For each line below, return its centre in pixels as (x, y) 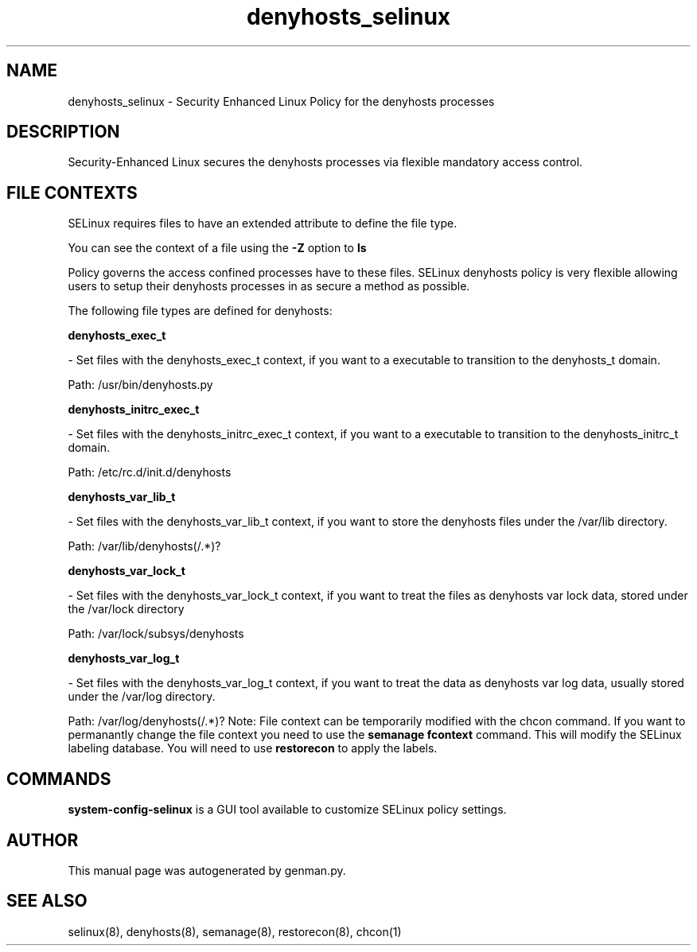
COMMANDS (59, 779)
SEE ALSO (47, 901)
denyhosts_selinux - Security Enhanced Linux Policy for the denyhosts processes (281, 101)
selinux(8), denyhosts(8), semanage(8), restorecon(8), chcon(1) (235, 931)
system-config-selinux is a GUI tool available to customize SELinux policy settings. (287, 810)
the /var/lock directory (126, 609)
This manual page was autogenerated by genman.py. (207, 870)
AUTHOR (43, 840)
